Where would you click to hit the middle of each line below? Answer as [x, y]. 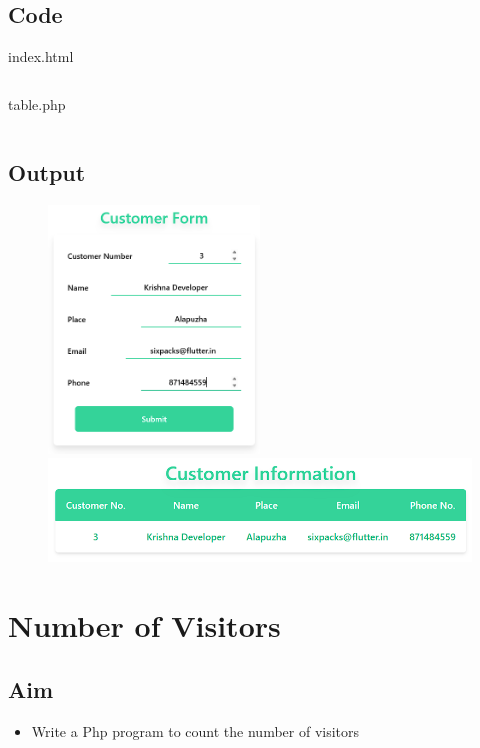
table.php [37, 103]
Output [47, 171]
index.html [41, 56]
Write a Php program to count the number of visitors [195, 730]
